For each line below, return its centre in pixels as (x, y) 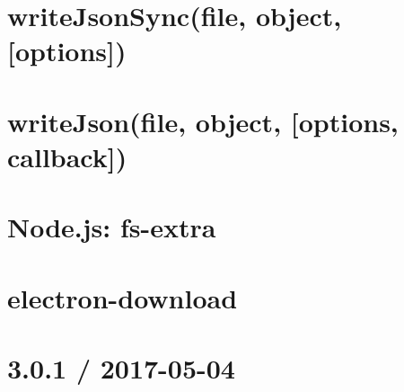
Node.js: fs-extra (112, 227)
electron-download (123, 297)
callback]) (67, 156)
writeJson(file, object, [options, (203, 121)
